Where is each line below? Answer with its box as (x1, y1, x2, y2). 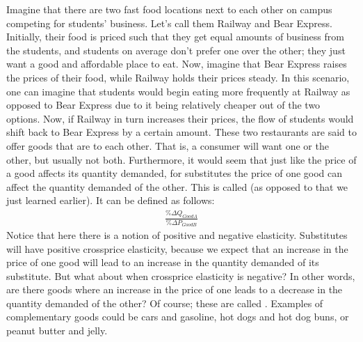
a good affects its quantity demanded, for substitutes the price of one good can (6, 166, 343, 180)
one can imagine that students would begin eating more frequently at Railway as (6, 84, 350, 98)
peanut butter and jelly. (6, 323, 108, 338)
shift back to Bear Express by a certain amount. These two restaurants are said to (6, 125, 357, 139)
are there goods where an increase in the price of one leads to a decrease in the (6, 282, 343, 297)
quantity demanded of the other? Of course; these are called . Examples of (6, 295, 323, 310)
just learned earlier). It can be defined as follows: (6, 193, 215, 208)
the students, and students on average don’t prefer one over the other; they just (6, 42, 346, 57)
